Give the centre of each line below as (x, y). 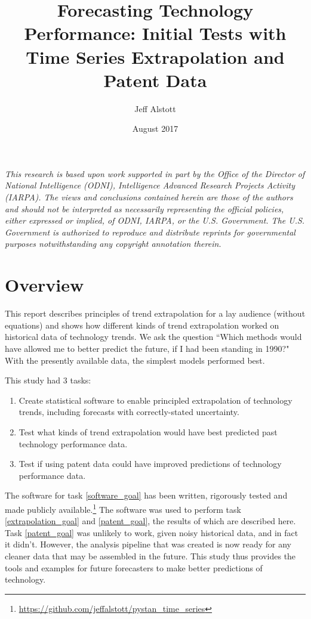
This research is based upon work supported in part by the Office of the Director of (155, 173)
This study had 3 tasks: (48, 380)
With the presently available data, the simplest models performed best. (135, 360)
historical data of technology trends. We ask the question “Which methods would (153, 337)
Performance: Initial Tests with (155, 33)
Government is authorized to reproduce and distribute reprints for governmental (150, 232)
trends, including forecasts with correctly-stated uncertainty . (129, 412)
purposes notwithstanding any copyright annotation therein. (113, 244)
